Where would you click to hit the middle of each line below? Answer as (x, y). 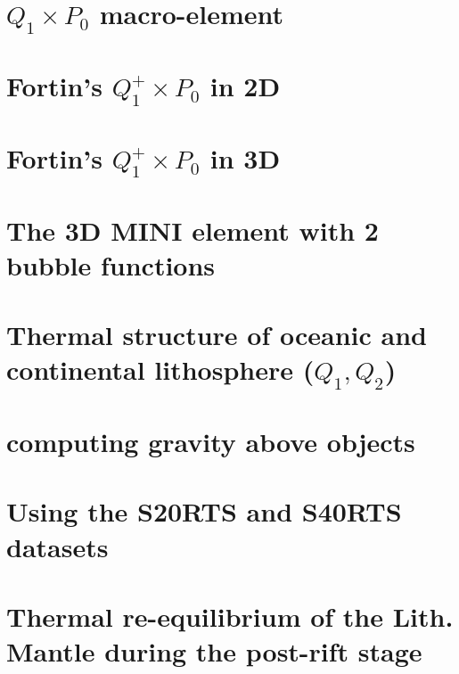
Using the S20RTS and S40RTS (204, 511)
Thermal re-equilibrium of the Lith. (230, 616)
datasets (57, 546)
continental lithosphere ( (160, 370)
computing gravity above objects (211, 442)
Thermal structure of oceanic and (217, 335)
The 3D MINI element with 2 (193, 230)
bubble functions (111, 264)
